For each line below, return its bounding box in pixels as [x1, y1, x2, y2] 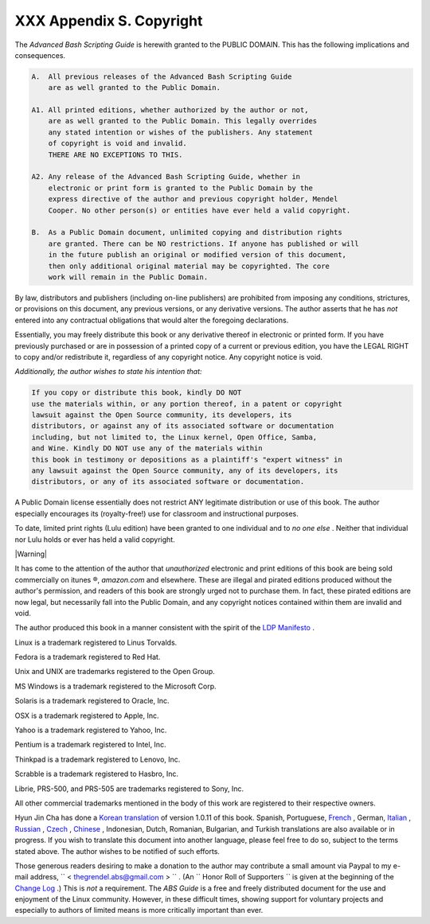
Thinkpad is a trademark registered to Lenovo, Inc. [14, 754, 181, 764]
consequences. [14, 50, 66, 60]
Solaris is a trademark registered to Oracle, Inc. [14, 696, 170, 706]
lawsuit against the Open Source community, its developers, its [31, 411, 292, 419]
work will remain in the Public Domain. [48, 272, 209, 282]
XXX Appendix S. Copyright [14, 12, 203, 29]
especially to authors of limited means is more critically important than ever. [14, 906, 264, 915]
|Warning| [14, 549, 48, 559]
